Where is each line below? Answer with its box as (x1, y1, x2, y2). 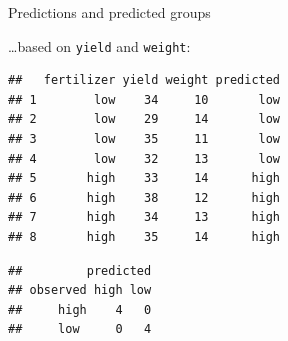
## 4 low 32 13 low (8, 151, 281, 166)
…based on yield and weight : (8, 35, 191, 56)
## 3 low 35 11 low (8, 132, 281, 147)
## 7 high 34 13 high (8, 210, 281, 225)
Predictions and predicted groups (8, 2, 211, 22)
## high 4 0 (8, 302, 152, 317)
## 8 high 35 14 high (8, 230, 281, 244)
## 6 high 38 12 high (8, 190, 281, 205)
